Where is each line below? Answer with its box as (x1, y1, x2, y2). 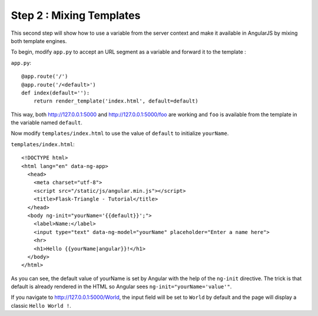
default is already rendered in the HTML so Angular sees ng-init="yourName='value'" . (11, 283, 232, 290)
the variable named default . (11, 119, 82, 126)
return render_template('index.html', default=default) (33, 98, 198, 104)
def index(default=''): (21, 89, 90, 96)
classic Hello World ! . (11, 302, 71, 309)
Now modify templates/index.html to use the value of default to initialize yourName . (11, 130, 229, 137)
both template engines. (11, 37, 67, 44)
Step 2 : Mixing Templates (11, 9, 141, 22)
